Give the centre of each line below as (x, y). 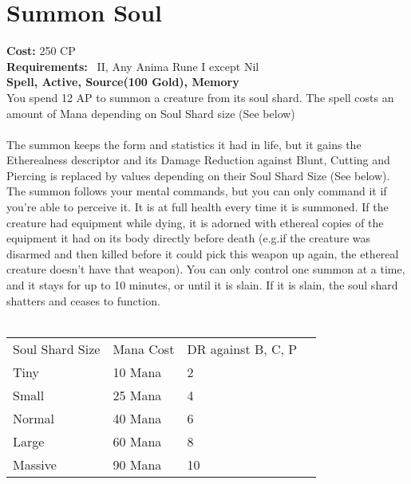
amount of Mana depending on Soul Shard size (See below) (151, 113)
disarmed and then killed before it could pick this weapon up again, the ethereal (203, 253)
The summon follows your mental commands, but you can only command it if (197, 191)
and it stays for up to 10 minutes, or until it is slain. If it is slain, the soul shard (202, 285)
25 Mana (137, 395)
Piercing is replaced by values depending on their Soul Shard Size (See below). (198, 175)
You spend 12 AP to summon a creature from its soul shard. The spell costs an (200, 97)
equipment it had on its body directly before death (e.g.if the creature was (189, 238)
